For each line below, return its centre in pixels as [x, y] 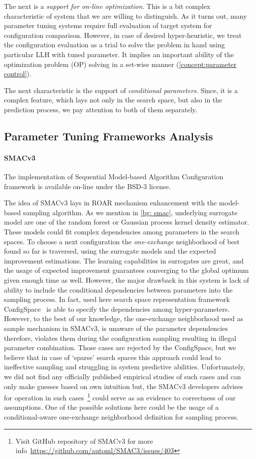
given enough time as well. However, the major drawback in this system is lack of [127, 280]
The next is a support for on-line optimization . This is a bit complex [107, 6]
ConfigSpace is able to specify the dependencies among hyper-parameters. [117, 309]
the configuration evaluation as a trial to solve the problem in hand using [114, 45]
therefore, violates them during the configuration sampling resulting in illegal [120, 338]
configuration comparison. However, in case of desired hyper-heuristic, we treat [123, 35]
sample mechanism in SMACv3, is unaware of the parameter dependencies [116, 328]
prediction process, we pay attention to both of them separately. [101, 109]
